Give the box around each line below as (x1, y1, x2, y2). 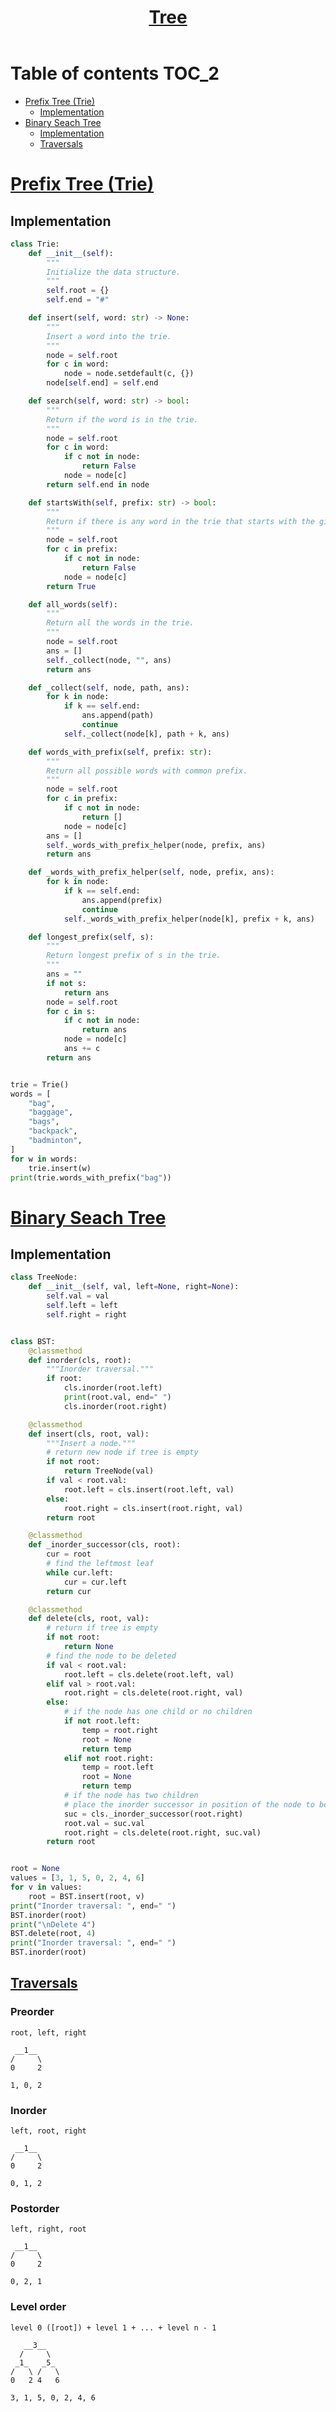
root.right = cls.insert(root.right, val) (63, 1503, 244, 1513)
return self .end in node (46, 479, 150, 490)
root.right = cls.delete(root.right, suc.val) (63, 1827, 262, 1838)
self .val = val (46, 1291, 110, 1301)
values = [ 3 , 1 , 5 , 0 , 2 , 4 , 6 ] (10, 1873, 145, 1883)
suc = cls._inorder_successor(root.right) (63, 1809, 244, 1819)
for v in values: (10, 1882, 83, 1893)
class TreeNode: (10, 1272, 78, 1283)
